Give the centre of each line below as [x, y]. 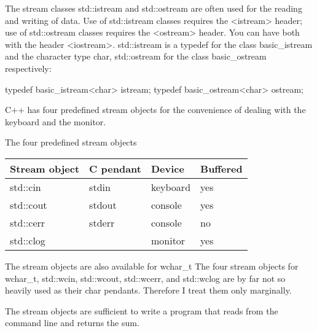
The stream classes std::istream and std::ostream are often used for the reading [154, 8]
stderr [102, 222]
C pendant [115, 168]
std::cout [29, 204]
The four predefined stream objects [71, 142]
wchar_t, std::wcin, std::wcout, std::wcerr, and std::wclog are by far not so [145, 278]
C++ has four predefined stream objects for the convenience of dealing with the [155, 110]
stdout [103, 204]
